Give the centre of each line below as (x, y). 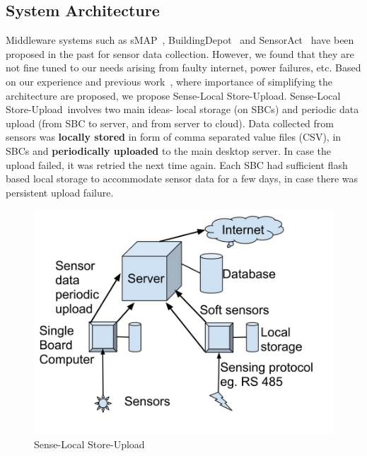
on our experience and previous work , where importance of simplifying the (169, 81)
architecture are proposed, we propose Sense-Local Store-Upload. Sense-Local (173, 95)
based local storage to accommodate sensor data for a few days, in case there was (182, 179)
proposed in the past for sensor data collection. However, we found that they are (180, 53)
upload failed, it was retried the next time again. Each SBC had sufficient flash (177, 164)
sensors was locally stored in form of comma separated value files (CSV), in (174, 137)
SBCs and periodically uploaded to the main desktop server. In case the (168, 150)
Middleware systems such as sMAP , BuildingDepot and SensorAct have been (180, 40)
